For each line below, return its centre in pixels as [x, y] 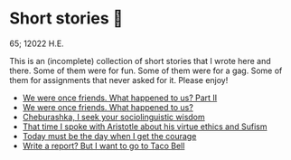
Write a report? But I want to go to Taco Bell [103, 146]
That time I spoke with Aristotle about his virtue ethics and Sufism [145, 127]
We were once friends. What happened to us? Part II [120, 98]
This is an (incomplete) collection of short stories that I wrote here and [140, 61]
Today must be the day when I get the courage [109, 136]
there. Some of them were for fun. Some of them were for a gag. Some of [146, 71]
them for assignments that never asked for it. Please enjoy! [119, 80]
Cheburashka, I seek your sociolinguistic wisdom [113, 117]
